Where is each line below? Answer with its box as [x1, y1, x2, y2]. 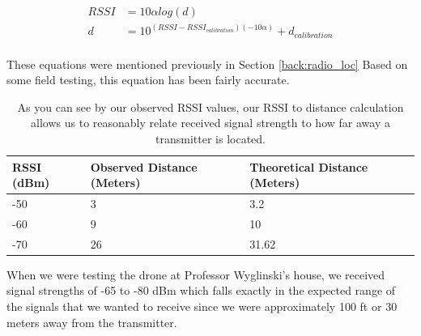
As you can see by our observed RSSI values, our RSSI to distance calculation [17, 98, 404, 115]
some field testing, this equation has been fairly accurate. [6, 71, 290, 88]
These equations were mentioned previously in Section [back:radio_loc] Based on [6, 55, 408, 72]
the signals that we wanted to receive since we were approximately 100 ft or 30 [6, 297, 398, 314]
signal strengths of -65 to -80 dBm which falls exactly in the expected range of [6, 282, 396, 299]
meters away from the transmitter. [6, 313, 177, 330]
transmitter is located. [155, 130, 266, 147]
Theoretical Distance [249, 158, 368, 175]
